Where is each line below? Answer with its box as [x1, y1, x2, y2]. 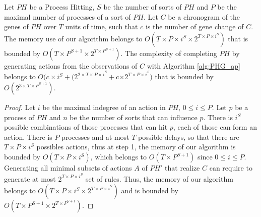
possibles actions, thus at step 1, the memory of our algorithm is [36, 141, 236, 152]
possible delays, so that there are [138, 131, 239, 142]
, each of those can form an [173, 122, 257, 132]
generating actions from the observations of [4, 60, 138, 71]
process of [4, 112, 35, 122]
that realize [165, 162, 200, 173]
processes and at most [61, 131, 129, 142]
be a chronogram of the [168, 11, 240, 22]
